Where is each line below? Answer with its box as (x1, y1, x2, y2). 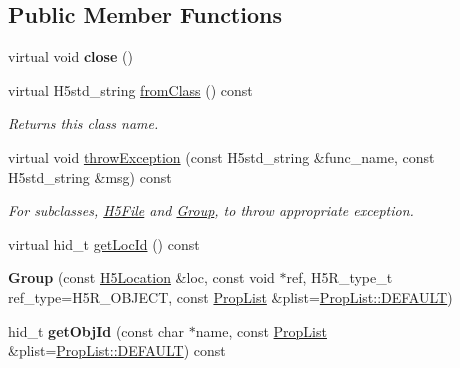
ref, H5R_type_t (286, 267, 393, 288)
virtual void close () (8, 46, 133, 67)
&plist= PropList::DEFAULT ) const (8, 340, 226, 361)
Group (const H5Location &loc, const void (8, 267, 275, 288)
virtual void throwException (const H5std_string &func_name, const (8, 146, 435, 167)
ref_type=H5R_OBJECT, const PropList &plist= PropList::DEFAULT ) (8, 286, 453, 307)
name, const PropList (195, 320, 327, 341)
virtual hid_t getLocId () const (8, 233, 200, 254)
